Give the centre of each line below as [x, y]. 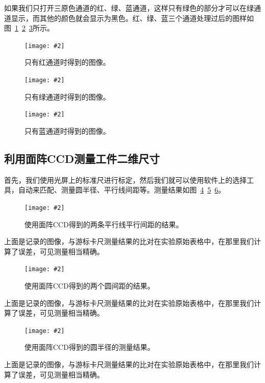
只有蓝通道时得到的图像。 [67, 130]
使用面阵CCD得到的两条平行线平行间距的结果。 [104, 224]
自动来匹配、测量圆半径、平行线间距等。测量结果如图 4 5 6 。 [122, 190]
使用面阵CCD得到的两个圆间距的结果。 [89, 286]
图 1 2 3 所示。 [29, 28]
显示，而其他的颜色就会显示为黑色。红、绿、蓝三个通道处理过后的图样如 [132, 18]
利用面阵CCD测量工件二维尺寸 [82, 158]
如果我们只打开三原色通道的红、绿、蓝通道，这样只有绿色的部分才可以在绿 [129, 8]
